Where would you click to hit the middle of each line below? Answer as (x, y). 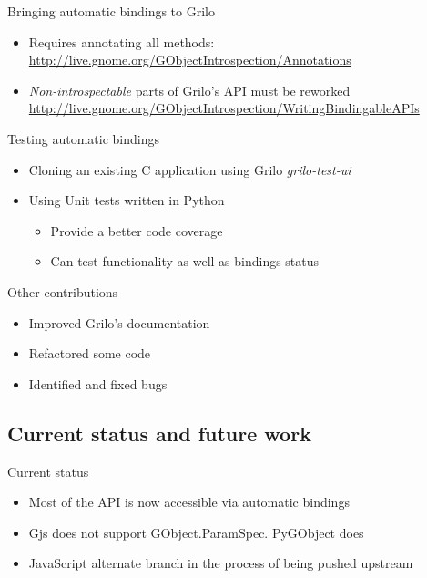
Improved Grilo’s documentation (119, 322)
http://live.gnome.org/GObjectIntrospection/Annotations (190, 60)
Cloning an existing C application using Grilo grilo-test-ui (190, 169)
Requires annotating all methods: (122, 41)
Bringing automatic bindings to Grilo (111, 11)
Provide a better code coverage (137, 230)
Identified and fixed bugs (98, 383)
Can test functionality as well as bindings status (185, 261)
